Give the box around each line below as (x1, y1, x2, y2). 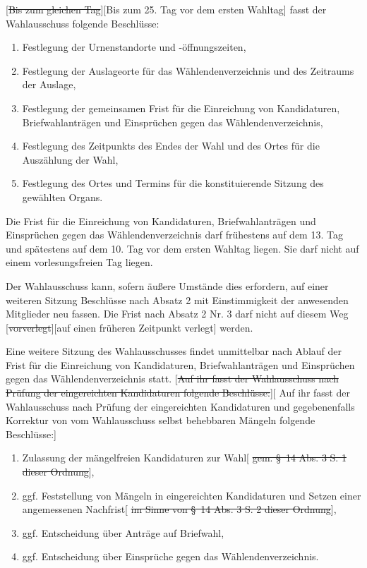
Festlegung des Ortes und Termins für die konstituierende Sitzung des (22, 176, 324, 191)
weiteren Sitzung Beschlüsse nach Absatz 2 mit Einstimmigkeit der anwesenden (6, 292, 349, 307)
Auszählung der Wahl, (22, 152, 119, 167)
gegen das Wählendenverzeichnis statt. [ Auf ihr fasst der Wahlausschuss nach (6, 371, 339, 386)
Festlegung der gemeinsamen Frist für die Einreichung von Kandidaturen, (22, 100, 340, 115)
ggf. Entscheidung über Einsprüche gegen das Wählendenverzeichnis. (22, 549, 319, 564)
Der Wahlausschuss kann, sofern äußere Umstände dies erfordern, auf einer (6, 278, 329, 293)
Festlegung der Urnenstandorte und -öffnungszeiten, (22, 40, 246, 54)
